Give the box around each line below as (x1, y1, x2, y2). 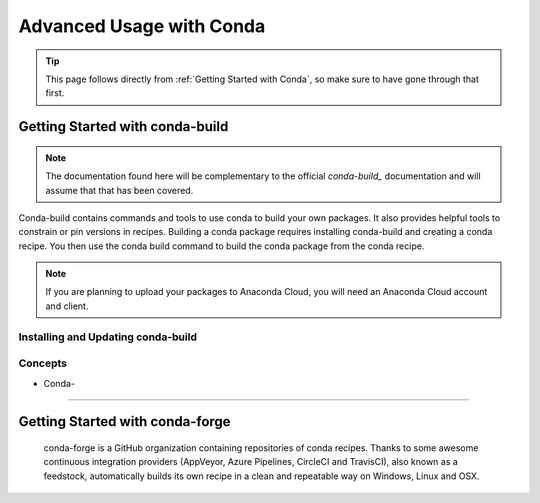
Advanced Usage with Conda (18, 15, 266, 37)
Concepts (18, 356, 68, 370)
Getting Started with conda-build (18, 118, 229, 135)
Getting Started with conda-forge (18, 413, 231, 430)
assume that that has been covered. (45, 184, 194, 196)
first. (45, 87, 65, 99)
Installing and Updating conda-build (18, 330, 197, 344)
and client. (45, 300, 89, 312)
